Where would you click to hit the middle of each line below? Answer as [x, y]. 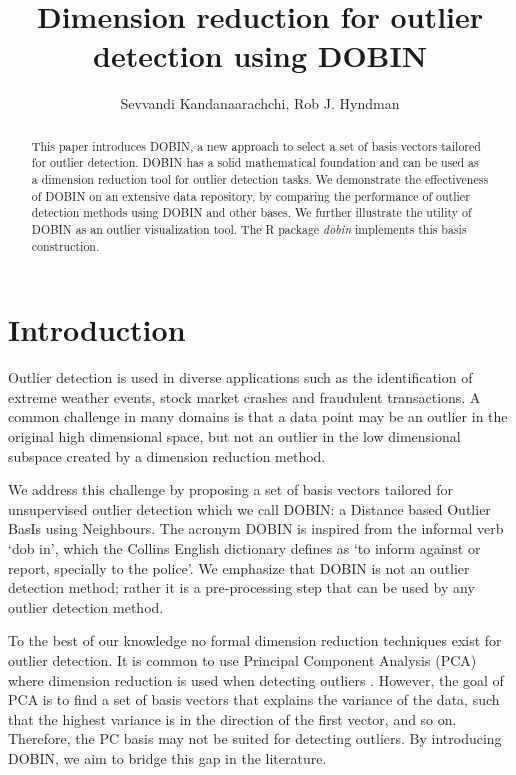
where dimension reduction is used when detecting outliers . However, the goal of [256, 679]
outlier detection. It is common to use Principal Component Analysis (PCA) [242, 659]
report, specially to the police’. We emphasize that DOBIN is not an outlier [239, 567]
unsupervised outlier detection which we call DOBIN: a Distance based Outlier [249, 508]
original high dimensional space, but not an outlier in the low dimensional [234, 436]
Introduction [97, 329]
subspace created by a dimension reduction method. [167, 455]
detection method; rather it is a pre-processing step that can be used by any [241, 587]
